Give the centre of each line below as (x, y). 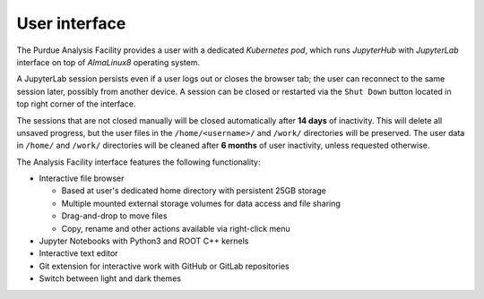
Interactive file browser (82, 178)
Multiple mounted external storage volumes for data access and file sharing (201, 203)
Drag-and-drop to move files (114, 216)
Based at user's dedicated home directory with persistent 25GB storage (194, 191)
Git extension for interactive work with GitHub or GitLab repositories (164, 266)
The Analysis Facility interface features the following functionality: (138, 162)
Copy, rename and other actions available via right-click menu (176, 228)
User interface (71, 23)
